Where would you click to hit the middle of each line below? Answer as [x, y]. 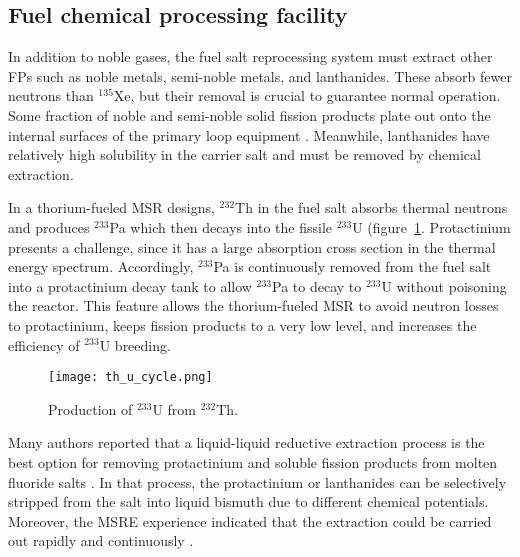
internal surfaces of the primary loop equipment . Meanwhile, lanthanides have [249, 134]
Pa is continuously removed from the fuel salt [352, 266]
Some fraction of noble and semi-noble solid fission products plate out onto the [249, 114]
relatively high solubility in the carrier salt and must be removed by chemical [244, 154]
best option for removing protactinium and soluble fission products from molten [253, 461]
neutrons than [51, 95]
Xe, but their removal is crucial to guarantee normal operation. [307, 95]
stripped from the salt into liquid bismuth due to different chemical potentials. [248, 501]
